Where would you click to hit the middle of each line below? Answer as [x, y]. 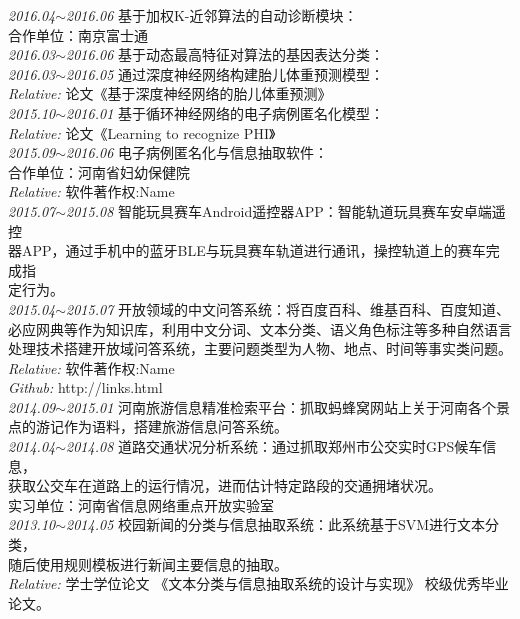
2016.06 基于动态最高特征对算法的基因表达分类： [225, 54]
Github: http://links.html [85, 387]
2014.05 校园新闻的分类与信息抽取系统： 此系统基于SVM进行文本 [276, 524]
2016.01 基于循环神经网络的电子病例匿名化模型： [225, 112]
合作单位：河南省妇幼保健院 [99, 171]
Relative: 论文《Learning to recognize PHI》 [142, 132]
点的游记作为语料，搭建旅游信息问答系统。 [148, 426]
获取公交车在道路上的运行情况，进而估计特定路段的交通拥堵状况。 [225, 485]
